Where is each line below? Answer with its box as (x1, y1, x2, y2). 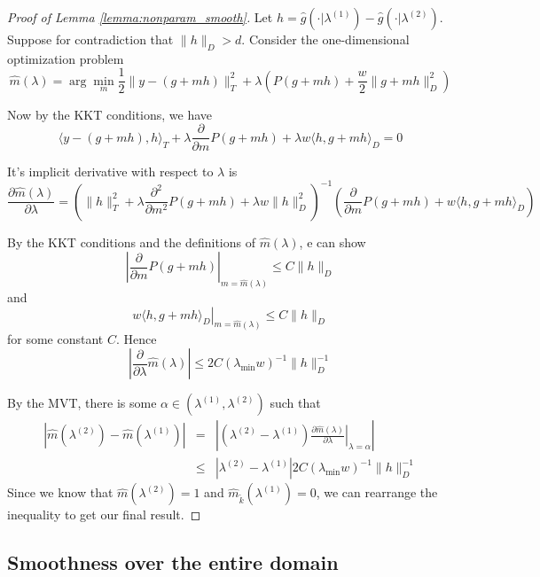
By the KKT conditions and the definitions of (7, 232, 255, 251)
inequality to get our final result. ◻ (7, 505, 201, 524)
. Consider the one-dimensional (241, 30, 410, 48)
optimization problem (7, 49, 124, 67)
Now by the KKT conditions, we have (7, 105, 213, 123)
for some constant (7, 329, 104, 347)
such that (270, 394, 321, 412)
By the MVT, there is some (7, 394, 157, 412)
